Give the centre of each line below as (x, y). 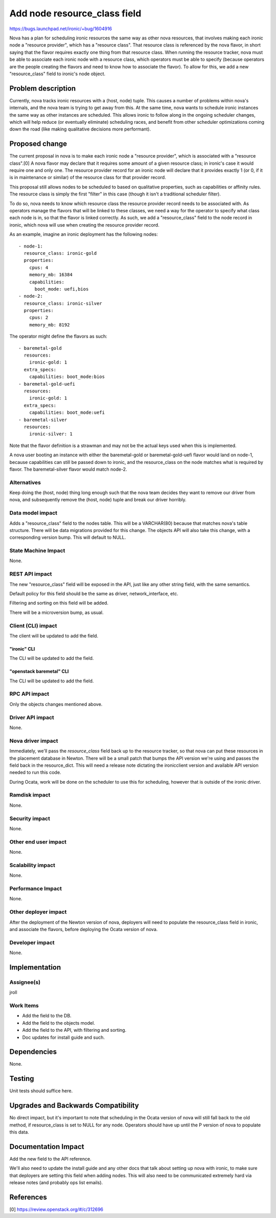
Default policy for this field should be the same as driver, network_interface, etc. (94, 594)
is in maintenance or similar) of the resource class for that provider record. (88, 178)
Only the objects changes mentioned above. (56, 704)
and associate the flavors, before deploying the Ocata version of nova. (84, 929)
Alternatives (25, 482)
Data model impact (33, 513)
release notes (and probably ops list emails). (56, 1183)
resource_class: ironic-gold (60, 253)
